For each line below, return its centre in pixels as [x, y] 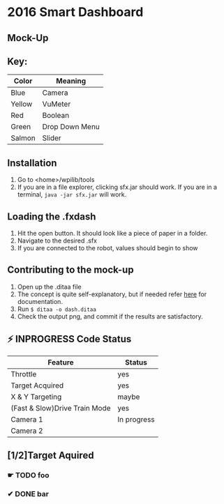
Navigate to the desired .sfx [57, 240]
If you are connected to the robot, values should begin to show [107, 248]
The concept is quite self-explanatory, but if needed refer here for [112, 294]
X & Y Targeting [36, 397]
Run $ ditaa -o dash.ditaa [57, 309]
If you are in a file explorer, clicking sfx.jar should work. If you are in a [117, 187]
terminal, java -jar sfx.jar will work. [72, 194]
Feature [61, 362]
